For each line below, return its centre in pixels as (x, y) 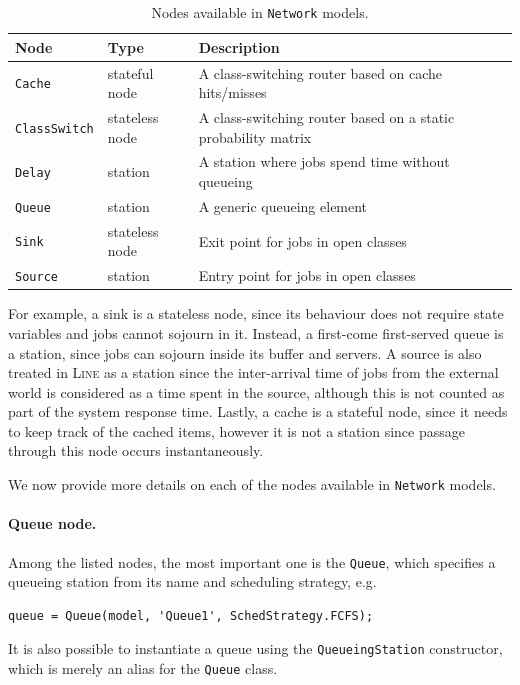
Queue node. (52, 523)
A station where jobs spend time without (324, 161)
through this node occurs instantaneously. (136, 450)
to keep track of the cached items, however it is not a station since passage (237, 430)
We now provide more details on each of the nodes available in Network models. (252, 484)
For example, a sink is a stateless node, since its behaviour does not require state (256, 313)
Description (239, 46)
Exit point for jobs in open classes (302, 240)
